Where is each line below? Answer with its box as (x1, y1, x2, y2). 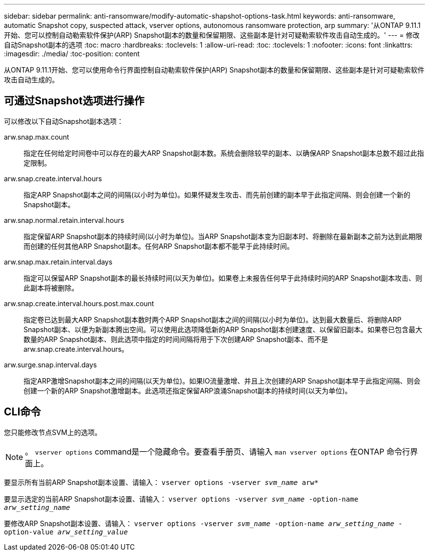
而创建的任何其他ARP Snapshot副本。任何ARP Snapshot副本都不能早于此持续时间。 (24, 241, 294, 250)
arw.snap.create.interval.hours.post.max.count (4, 299, 154, 308)
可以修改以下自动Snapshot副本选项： (4, 117, 124, 125)
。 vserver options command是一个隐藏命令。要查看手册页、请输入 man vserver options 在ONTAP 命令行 (25, 446, 410, 457)
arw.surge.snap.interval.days (4, 360, 97, 369)
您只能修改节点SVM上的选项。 (4, 428, 102, 436)
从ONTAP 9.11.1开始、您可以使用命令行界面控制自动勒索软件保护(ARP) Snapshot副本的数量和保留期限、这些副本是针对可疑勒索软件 (4, 66, 425, 74)
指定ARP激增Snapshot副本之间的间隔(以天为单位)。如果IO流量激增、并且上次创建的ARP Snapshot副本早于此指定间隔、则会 (24, 376, 421, 385)
